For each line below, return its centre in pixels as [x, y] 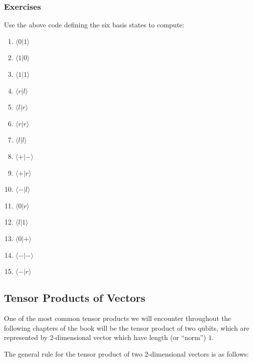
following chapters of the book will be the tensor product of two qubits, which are [127, 328]
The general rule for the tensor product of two [73, 353]
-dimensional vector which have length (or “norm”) [129, 337]
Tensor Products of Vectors [75, 298]
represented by [26, 337]
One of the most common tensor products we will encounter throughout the [117, 318]
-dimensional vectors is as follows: [198, 353]
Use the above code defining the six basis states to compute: [94, 25]
